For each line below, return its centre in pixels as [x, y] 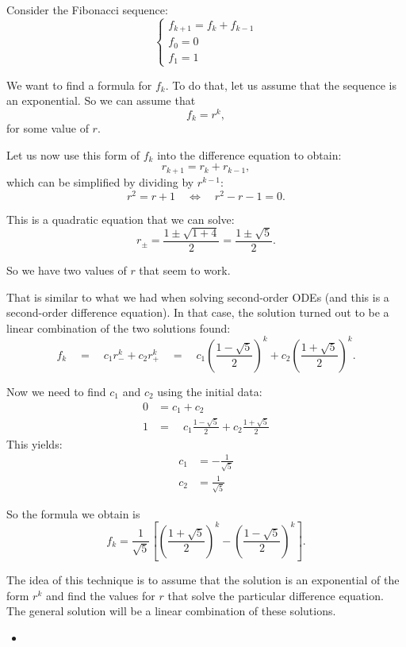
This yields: [34, 443]
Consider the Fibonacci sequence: [87, 10]
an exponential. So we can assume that [101, 100]
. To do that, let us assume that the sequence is [281, 85]
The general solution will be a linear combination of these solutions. [171, 611]
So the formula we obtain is [73, 513]
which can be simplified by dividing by [100, 181]
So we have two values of [67, 270]
